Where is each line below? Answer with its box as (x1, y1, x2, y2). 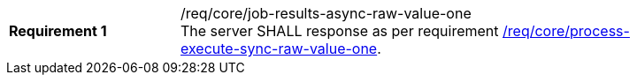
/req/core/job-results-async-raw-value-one (180, 4, 472, 22)
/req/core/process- (503, 22, 630, 40)
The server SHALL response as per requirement (180, 22, 499, 40)
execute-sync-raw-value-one (180, 40, 378, 57)
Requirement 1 (9, 22, 107, 40)
